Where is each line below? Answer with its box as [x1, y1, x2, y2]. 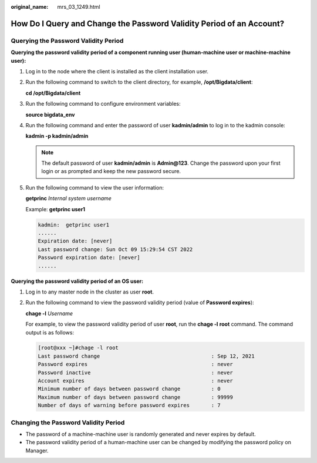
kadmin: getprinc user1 [38, 221, 110, 228]
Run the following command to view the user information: [25, 184, 164, 191]
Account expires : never [38, 377, 233, 384]
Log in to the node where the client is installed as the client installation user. [25, 67, 208, 75]
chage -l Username [25, 310, 73, 317]
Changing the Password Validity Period [11, 418, 125, 427]
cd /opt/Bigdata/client [25, 89, 81, 96]
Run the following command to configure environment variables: [25, 100, 181, 107]
